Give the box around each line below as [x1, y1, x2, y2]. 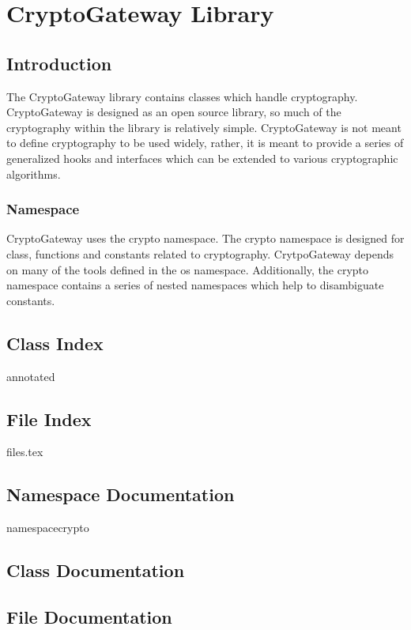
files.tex [6, 443, 43, 460]
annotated [6, 368, 55, 384]
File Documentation [6, 604, 172, 628]
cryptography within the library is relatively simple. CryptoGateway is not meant [6, 119, 402, 135]
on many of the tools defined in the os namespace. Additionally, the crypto [6, 261, 369, 277]
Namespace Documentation [6, 482, 235, 507]
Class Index [6, 330, 104, 355]
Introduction [6, 51, 112, 75]
